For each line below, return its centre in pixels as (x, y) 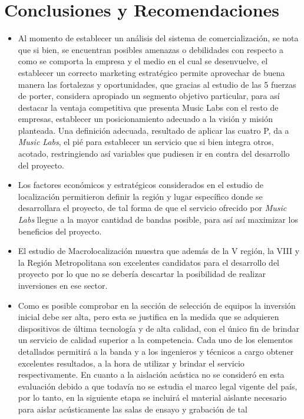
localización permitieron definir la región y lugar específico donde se (140, 196)
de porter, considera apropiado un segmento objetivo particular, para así (149, 96)
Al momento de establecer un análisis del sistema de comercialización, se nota (158, 38)
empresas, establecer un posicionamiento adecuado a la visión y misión (145, 119)
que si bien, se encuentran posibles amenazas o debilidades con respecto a (151, 49)
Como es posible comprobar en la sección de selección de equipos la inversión (157, 305)
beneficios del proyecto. (60, 231)
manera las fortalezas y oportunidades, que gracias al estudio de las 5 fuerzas (157, 84)
